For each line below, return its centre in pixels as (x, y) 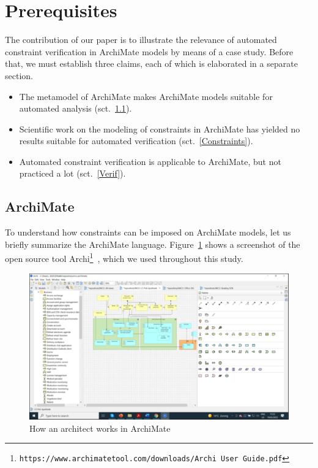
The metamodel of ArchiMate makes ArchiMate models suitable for (146, 96)
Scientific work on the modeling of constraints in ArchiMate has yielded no (160, 129)
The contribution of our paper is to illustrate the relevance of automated (141, 40)
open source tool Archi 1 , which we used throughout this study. (124, 258)
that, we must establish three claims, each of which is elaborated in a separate (151, 63)
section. (19, 75)
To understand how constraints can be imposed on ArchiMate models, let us (148, 232)
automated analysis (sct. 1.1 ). (76, 108)
